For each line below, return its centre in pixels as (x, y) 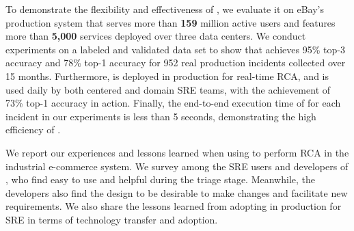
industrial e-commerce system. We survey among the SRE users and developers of (177, 166)
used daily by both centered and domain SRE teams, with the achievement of (168, 89)
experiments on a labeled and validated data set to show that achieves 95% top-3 (175, 49)
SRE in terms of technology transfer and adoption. (112, 219)
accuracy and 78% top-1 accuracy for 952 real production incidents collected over (176, 63)
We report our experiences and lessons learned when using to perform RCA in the (177, 152)
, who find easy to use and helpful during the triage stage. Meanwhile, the (160, 179)
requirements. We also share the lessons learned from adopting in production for (174, 206)
